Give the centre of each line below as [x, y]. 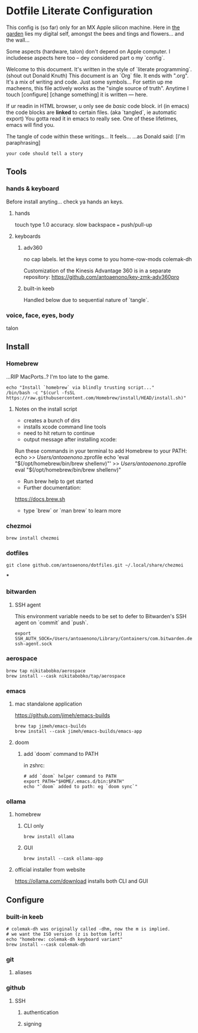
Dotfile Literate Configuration [79, 11]
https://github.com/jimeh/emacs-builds [62, 716]
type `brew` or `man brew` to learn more [72, 510]
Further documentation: [52, 487]
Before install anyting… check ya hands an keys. [65, 201]
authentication [41, 1012]
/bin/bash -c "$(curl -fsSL [41, 393]
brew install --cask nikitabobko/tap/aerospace [66, 676]
